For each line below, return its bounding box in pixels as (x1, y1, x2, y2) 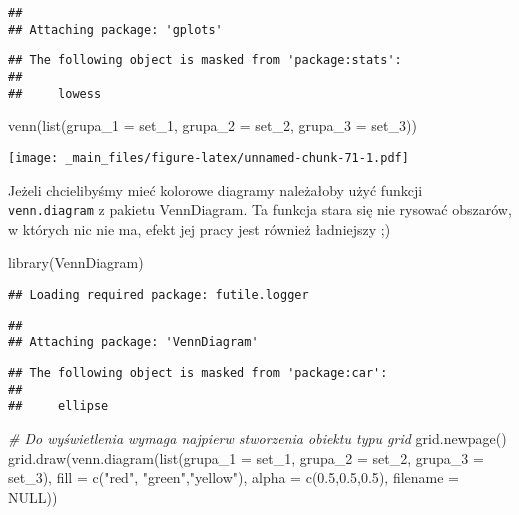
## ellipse (8, 399, 109, 414)
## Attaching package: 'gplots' (8, 22, 223, 37)
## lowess (8, 86, 102, 101)
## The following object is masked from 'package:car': (8, 365, 388, 380)
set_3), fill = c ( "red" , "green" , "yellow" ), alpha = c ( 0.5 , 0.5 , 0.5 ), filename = (8, 467, 459, 488)
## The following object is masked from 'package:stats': (8, 53, 402, 68)
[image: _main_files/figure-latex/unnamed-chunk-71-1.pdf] (8, 150, 409, 165)
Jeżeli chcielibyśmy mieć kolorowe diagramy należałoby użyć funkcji (8, 179, 423, 200)
